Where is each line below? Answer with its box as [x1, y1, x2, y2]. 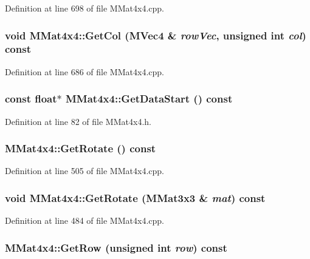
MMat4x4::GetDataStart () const [66, 91, 233, 106]
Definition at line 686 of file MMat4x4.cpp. [5, 65, 164, 78]
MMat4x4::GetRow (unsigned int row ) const [5, 240, 227, 255]
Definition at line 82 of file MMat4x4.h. [5, 115, 151, 127]
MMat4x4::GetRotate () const [5, 141, 156, 156]
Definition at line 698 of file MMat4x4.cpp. [5, 2, 164, 14]
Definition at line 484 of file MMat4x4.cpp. [5, 214, 164, 227]
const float [5, 91, 57, 106]
